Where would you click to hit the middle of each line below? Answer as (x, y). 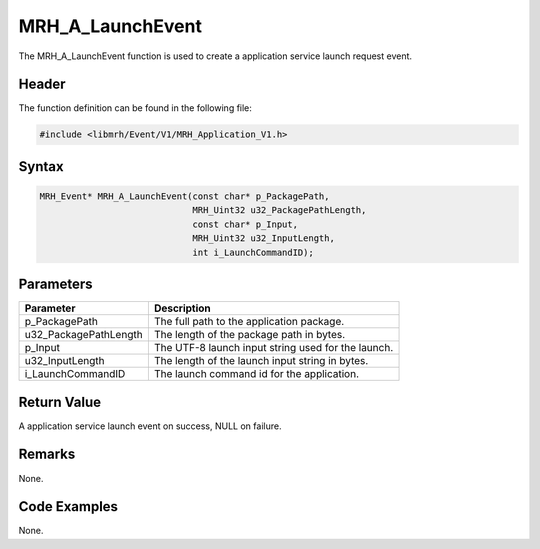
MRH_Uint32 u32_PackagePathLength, (279, 210)
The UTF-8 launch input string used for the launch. (273, 348)
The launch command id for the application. (256, 374)
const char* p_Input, (245, 224)
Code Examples (68, 506)
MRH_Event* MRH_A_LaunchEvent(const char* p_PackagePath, (184, 196)
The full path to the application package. (249, 322)
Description (182, 308)
